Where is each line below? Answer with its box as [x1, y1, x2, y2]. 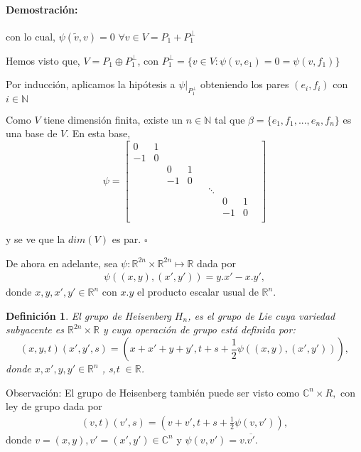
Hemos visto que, [6, 53, 80, 68]
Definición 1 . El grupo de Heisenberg [6, 308, 171, 323]
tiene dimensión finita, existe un [43, 112, 183, 127]
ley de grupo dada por [6, 399, 102, 414]
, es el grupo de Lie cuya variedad [188, 308, 335, 323]
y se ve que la [6, 232, 65, 247]
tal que [214, 112, 245, 127]
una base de [6, 126, 58, 141]
